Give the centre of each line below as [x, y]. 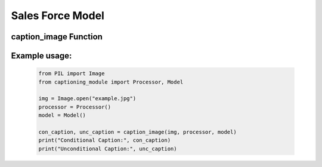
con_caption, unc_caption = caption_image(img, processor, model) [137, 132]
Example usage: [41, 56]
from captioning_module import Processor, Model [111, 82]
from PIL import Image [72, 74]
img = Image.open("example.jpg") [87, 99]
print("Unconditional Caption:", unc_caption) [108, 149]
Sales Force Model [58, 16]
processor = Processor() [75, 107]
